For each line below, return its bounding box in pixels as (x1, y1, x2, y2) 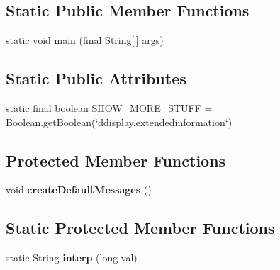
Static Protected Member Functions (6, 217, 275, 239)
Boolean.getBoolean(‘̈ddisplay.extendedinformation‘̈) (6, 114, 233, 129)
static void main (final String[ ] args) (6, 33, 164, 47)
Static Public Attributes (6, 67, 186, 89)
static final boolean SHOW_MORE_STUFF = (6, 101, 213, 115)
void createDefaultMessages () (6, 182, 152, 197)
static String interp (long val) (6, 250, 138, 265)
